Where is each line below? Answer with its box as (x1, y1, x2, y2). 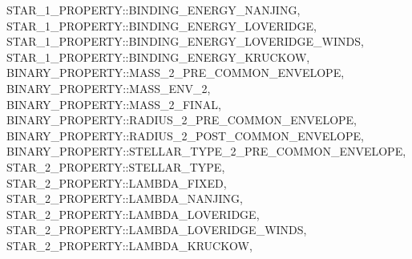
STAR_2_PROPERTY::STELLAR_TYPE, (6, 158, 225, 175)
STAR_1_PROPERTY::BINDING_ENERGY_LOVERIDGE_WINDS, (6, 33, 364, 50)
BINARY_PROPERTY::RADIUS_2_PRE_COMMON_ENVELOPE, (6, 111, 357, 128)
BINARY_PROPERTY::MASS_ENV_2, (6, 79, 211, 96)
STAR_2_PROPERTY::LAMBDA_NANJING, (6, 190, 243, 207)
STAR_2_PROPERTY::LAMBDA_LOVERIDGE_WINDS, (6, 221, 307, 238)
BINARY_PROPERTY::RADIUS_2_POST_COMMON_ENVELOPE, (6, 127, 364, 144)
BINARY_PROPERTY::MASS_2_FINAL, (6, 95, 221, 112)
